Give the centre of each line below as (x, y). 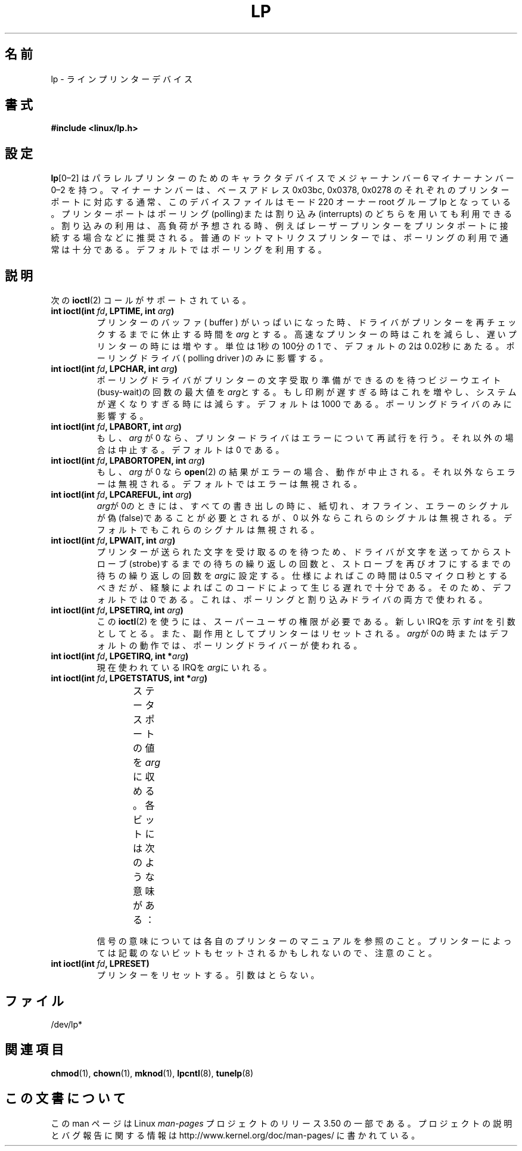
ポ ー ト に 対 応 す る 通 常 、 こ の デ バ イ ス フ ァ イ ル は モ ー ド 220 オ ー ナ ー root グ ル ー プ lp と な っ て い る (281, 202)
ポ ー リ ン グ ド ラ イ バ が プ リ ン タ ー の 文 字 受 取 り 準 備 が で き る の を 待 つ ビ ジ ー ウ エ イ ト (299, 380)
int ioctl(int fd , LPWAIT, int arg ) (113, 541)
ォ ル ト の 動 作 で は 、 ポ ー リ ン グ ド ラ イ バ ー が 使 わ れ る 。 (229, 646)
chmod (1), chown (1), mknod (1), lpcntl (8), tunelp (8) (152, 1073)
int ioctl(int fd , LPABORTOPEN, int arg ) (128, 461)
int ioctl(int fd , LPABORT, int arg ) (116, 427)
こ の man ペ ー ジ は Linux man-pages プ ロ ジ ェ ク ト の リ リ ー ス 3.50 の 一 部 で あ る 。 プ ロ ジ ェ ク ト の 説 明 (282, 1123)
